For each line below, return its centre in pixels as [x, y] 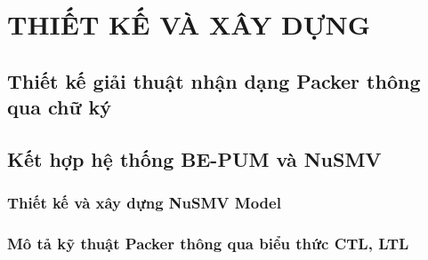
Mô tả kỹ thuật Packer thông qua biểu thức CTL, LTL [208, 244]
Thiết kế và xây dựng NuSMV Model [144, 203]
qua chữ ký [60, 107]
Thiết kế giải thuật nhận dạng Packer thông [214, 80]
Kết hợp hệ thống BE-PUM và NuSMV [194, 158]
